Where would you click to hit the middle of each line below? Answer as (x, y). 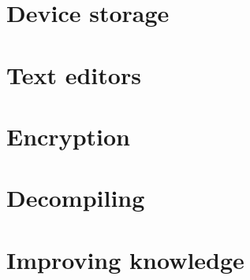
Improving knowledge (125, 259)
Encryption (68, 136)
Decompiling (76, 198)
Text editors (74, 74)
